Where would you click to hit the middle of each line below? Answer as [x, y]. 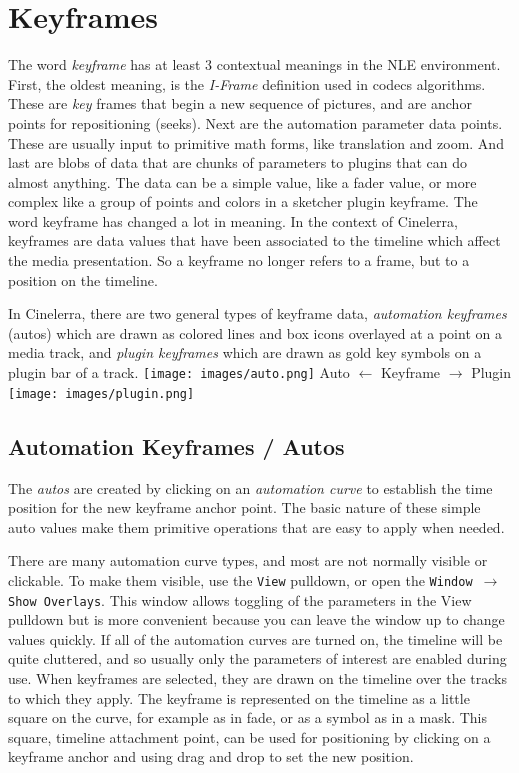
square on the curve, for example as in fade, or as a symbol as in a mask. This [247, 717]
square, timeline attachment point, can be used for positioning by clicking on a [249, 736]
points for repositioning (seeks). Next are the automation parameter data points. [255, 122]
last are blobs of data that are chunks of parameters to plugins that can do [238, 162]
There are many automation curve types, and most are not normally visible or [248, 560]
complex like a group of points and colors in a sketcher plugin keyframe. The [243, 201]
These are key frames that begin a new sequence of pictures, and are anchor [240, 103]
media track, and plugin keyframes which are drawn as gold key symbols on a [245, 352]
